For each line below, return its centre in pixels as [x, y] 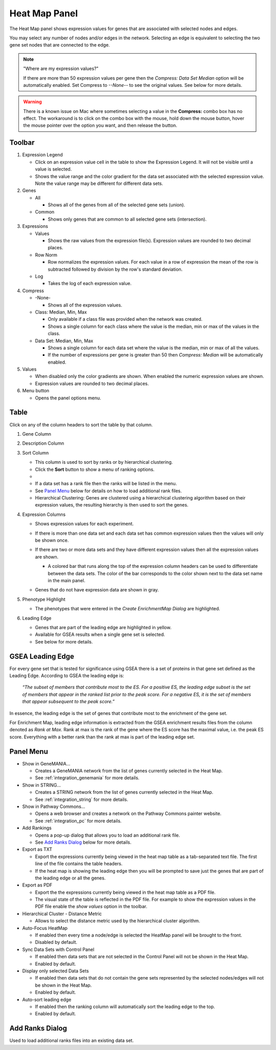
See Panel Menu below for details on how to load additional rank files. [108, 491]
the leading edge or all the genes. [70, 878]
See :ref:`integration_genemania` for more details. [87, 778]
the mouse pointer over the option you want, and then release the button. [100, 126]
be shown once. [52, 540]
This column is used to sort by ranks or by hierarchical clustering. [104, 462]
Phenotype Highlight [44, 599]
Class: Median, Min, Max [61, 312]
